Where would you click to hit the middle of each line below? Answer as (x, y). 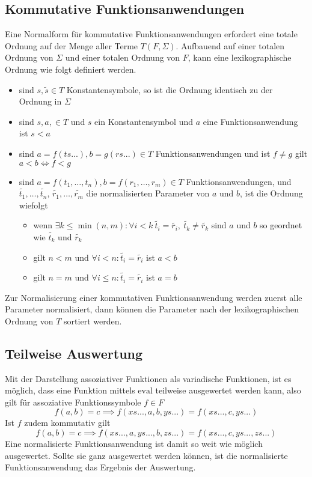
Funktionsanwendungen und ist (213, 153)
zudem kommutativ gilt (67, 423)
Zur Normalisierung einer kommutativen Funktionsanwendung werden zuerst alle (154, 297)
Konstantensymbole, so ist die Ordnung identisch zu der (170, 89)
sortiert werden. (93, 321)
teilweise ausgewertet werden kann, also (228, 390)
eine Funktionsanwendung (250, 121)
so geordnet (281, 225)
